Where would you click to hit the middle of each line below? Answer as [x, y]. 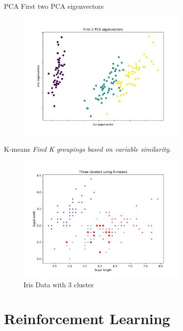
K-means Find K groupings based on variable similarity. [88, 149]
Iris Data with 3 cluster [59, 285]
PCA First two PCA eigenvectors [54, 6]
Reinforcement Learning [87, 318]
